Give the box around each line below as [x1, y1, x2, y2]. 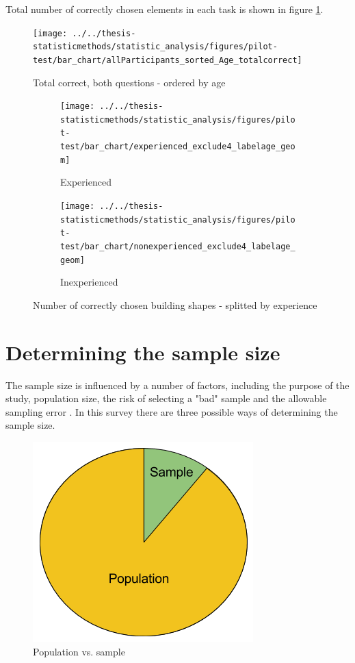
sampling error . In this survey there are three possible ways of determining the [5, 404, 338, 418]
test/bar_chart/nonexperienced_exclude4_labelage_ [60, 242, 295, 251]
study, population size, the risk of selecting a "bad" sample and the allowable [5, 391, 327, 405]
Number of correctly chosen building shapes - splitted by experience [33, 297, 317, 312]
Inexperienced [60, 275, 118, 289]
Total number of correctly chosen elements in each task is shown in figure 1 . [5, 2, 324, 16]
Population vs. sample [33, 644, 125, 658]
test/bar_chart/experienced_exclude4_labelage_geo [60, 142, 295, 152]
